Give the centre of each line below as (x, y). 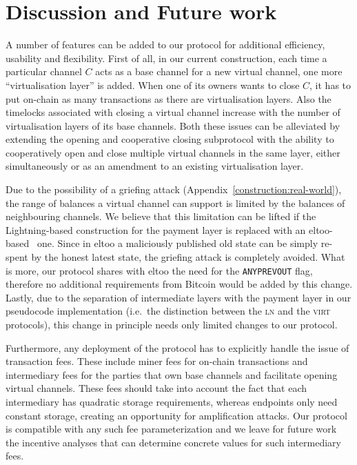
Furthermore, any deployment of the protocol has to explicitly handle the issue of (177, 347)
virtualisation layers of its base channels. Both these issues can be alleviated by (173, 125)
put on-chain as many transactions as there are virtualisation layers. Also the (169, 98)
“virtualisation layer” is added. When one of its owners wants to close (153, 85)
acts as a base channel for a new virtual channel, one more (219, 71)
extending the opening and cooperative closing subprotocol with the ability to (170, 139)
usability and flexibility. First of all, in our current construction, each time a (166, 58)
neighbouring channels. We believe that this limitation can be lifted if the (161, 216)
